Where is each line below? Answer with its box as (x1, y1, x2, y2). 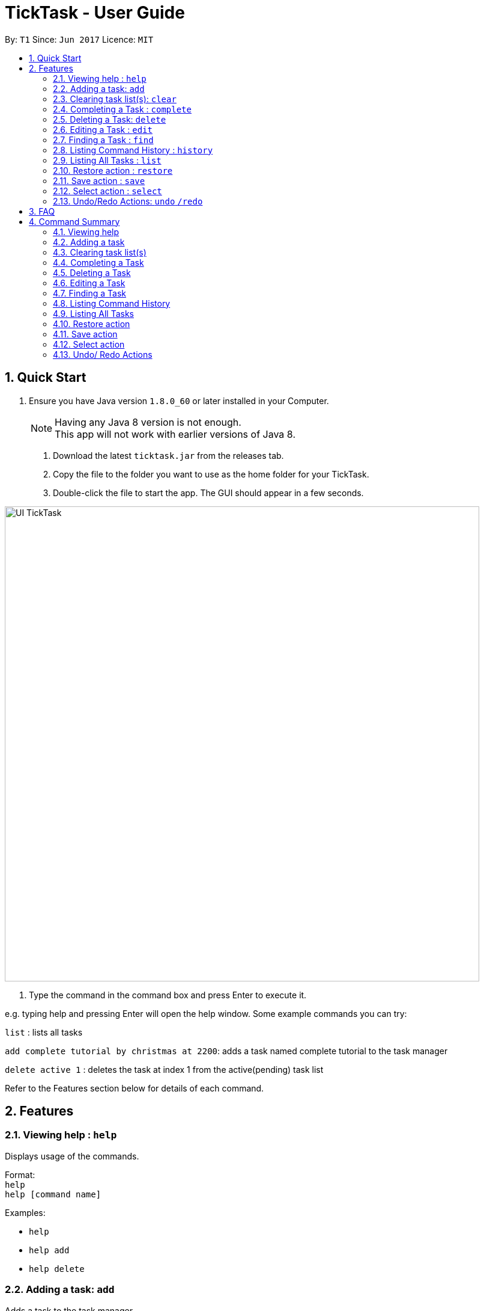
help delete (29, 1263, 85, 1274)
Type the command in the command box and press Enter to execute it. (29, 989, 307, 1000)
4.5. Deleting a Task (53, 267, 131, 278)
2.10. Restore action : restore (53, 165, 173, 176)
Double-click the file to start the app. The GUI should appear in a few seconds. (53, 487, 364, 498)
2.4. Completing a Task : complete (53, 103, 192, 114)
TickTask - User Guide (5, 2, 185, 23)
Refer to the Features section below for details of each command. (5, 1082, 264, 1093)
